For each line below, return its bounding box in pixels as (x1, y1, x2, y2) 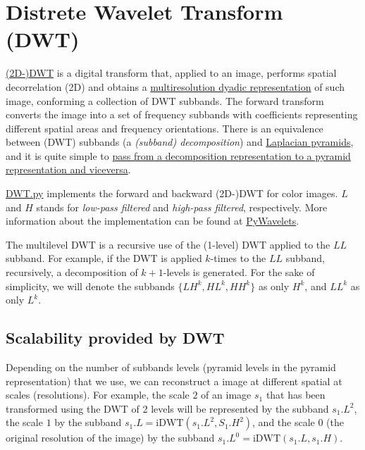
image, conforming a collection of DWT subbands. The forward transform (6, 93, 324, 108)
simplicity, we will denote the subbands (6, 278, 175, 293)
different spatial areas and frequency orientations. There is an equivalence (6, 120, 323, 135)
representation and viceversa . (6, 162, 131, 177)
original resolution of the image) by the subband (6, 430, 215, 445)
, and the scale (252, 415, 315, 430)
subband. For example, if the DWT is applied (6, 251, 202, 265)
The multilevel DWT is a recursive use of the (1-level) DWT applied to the (6, 237, 330, 251)
